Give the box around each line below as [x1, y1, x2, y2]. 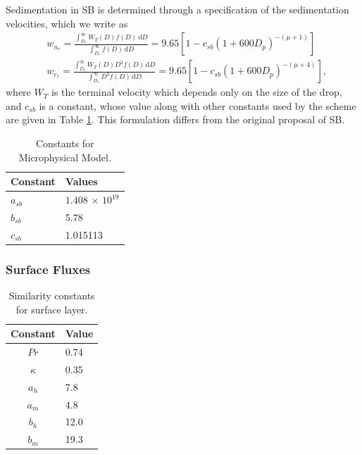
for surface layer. [15, 301, 88, 316]
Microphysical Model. [18, 149, 111, 164]
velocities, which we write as [6, 15, 128, 30]
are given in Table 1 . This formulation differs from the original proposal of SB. [6, 112, 345, 127]
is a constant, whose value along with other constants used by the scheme [39, 98, 356, 113]
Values [65, 174, 98, 189]
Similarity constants [8, 288, 95, 303]
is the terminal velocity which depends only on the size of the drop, [51, 85, 342, 99]
